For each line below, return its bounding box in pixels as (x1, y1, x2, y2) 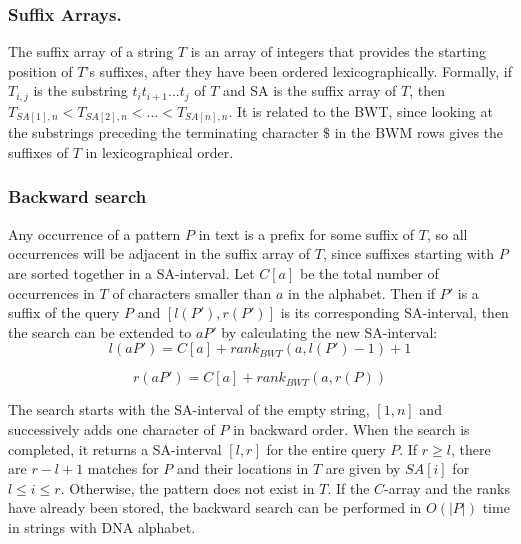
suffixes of (8, 141, 69, 162)
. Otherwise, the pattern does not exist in (60, 477, 315, 498)
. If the (327, 477, 370, 498)
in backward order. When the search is (233, 418, 470, 439)
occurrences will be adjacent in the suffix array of (8, 243, 311, 264)
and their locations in (177, 458, 309, 479)
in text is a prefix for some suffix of (198, 223, 415, 244)
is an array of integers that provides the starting (190, 41, 486, 62)
